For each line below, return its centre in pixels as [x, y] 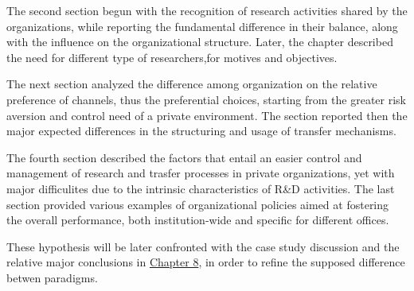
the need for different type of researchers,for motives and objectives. [172, 57]
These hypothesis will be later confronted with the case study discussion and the [203, 246]
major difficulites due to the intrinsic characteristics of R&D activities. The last [201, 188]
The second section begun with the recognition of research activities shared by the [207, 10]
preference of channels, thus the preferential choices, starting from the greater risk [206, 99]
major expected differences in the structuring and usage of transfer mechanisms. [201, 131]
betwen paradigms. [52, 277]
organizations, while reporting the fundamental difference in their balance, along [202, 26]
